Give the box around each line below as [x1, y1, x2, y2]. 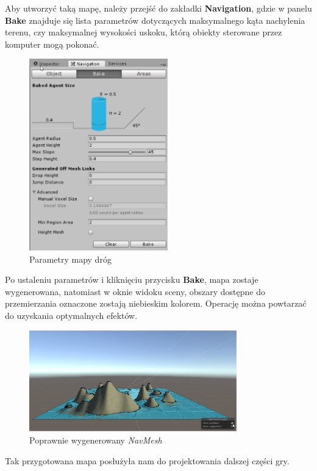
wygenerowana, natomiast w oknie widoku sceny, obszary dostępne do [5, 285, 265, 298]
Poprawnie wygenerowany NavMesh [29, 433, 162, 446]
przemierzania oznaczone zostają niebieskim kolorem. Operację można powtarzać [5, 297, 307, 310]
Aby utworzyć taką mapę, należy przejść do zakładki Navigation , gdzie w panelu [5, 2, 312, 14]
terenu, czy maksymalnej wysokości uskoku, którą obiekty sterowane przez [5, 26, 282, 38]
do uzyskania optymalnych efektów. [5, 309, 138, 322]
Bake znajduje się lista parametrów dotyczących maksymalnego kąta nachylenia [5, 13, 305, 26]
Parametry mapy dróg [29, 252, 112, 265]
